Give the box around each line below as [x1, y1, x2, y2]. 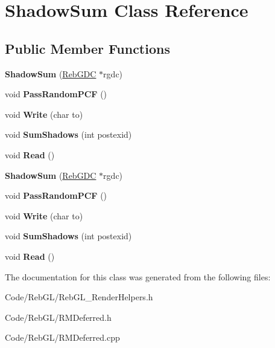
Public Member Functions [5, 39, 170, 57]
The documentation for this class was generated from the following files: [5, 270, 271, 283]
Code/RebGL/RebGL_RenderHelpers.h [5, 291, 153, 303]
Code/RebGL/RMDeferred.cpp [5, 331, 120, 344]
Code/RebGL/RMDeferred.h [5, 311, 112, 323]
